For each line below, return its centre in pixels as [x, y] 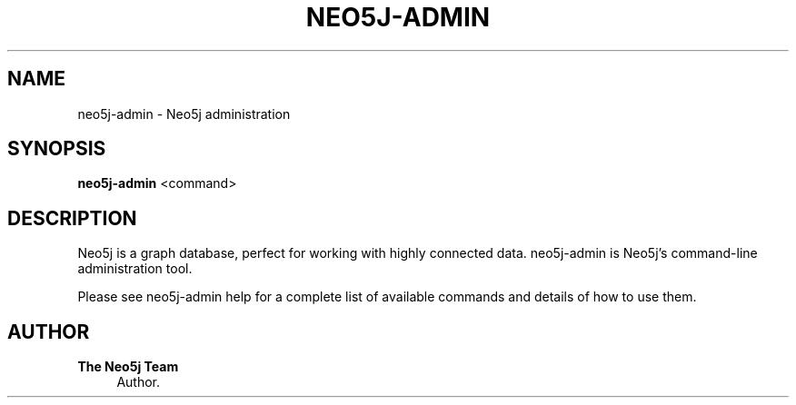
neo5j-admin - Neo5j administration [184, 114]
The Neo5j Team [128, 367]
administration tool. [135, 269]
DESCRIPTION [72, 218]
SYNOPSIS [57, 149]
